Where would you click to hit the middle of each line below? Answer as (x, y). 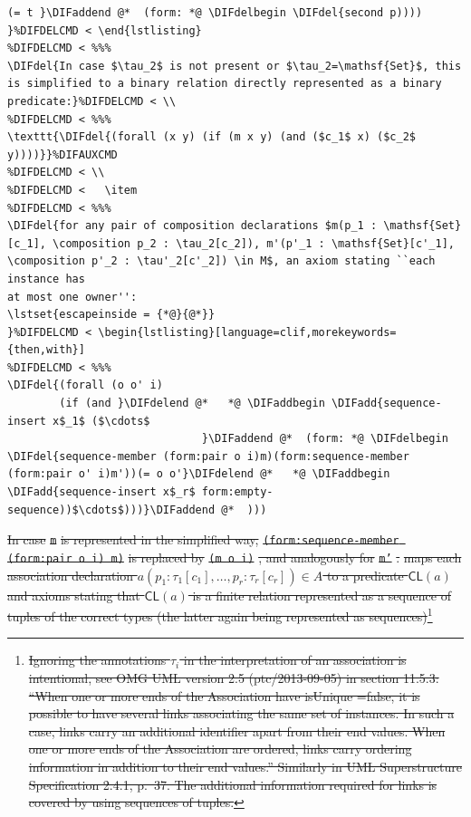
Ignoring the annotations (97, 660)
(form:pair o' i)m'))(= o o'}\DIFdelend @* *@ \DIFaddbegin (199, 474)
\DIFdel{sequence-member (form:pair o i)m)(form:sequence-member (208, 456)
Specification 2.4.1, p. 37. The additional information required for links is (233, 784)
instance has (46, 279)
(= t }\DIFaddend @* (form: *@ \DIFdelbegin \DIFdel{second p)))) (215, 13)
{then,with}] (46, 350)
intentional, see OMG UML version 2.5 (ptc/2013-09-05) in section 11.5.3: (234, 677)
